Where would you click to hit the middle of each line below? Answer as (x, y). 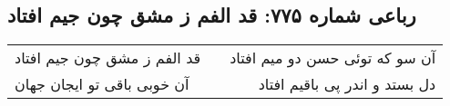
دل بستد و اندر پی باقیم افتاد (347, 84)
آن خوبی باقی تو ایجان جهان (102, 84)
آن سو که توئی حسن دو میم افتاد (333, 58)
